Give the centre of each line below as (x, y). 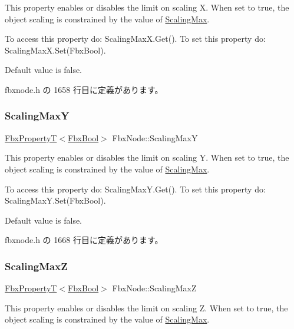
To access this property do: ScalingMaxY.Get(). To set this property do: (135, 189)
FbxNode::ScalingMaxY (155, 137)
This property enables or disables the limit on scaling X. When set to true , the (147, 7)
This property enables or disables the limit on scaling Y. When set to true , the (147, 157)
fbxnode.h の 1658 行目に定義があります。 (84, 89)
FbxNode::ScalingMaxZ (154, 288)
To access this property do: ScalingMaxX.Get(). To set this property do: (135, 39)
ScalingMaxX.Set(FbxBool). (55, 50)
